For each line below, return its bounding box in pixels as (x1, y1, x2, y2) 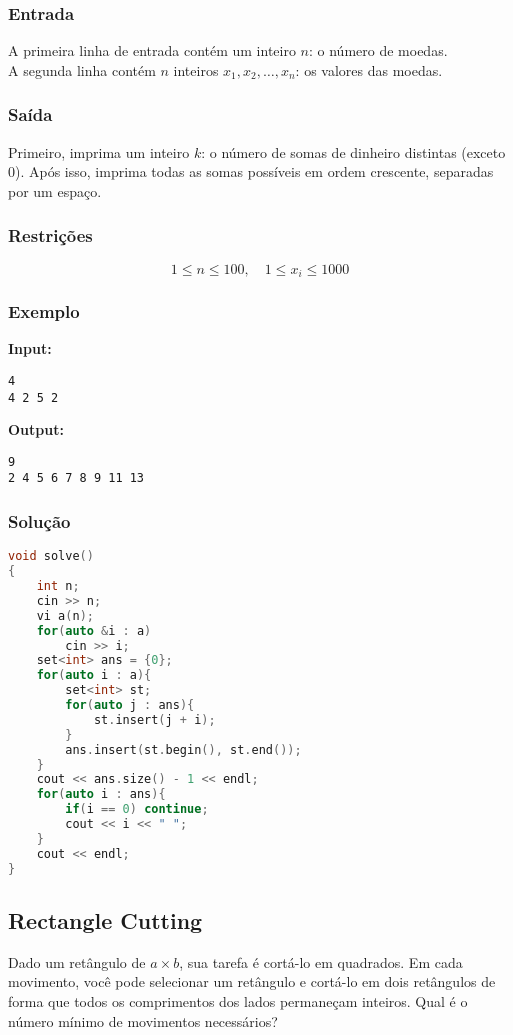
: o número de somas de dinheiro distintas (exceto (201, 141, 506, 162)
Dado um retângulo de (8, 951, 146, 972)
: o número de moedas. (309, 40, 448, 61)
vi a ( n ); (36, 608, 94, 623)
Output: (8, 419, 64, 440)
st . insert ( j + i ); (93, 712, 216, 727)
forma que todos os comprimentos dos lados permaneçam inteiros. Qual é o (8, 990, 468, 1011)
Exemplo (8, 299, 80, 323)
